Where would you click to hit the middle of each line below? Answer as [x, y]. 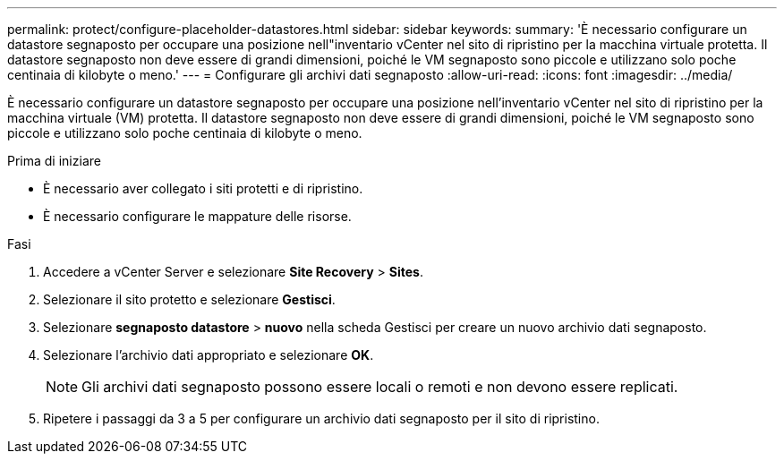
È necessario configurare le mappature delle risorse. [197, 216]
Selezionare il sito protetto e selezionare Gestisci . [189, 299]
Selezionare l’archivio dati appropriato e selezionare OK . [209, 355]
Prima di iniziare [54, 161]
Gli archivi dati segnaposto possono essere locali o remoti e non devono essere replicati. [380, 387]
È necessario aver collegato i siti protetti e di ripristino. [203, 188]
